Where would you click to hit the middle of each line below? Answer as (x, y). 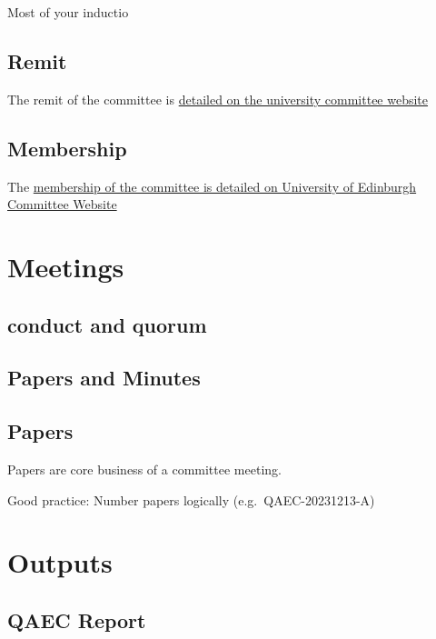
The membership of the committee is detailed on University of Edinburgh (212, 186)
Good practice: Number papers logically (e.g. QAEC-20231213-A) (191, 499)
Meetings (66, 266)
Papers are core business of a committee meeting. (144, 469)
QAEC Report (77, 619)
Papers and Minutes (104, 378)
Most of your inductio (68, 12)
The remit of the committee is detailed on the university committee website (218, 99)
